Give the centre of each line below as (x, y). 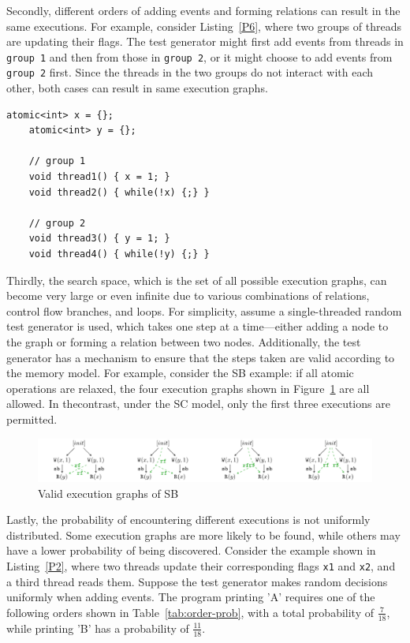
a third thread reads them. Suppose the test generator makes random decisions (197, 581)
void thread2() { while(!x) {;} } (119, 192)
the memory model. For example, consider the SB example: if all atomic (180, 373)
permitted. (32, 419)
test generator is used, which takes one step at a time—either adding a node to (198, 326)
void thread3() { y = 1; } (99, 239)
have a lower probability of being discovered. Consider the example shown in (191, 550)
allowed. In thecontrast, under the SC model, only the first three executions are (198, 404)
